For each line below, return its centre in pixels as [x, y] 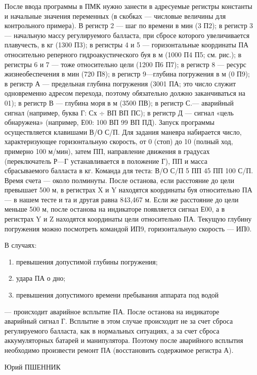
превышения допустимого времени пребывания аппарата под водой [117, 295]
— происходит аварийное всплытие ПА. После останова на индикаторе [112, 311]
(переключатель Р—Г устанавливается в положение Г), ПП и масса [106, 161]
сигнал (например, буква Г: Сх [51, 112]
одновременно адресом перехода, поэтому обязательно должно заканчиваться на [125, 93]
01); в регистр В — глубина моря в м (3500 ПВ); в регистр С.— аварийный [119, 102]
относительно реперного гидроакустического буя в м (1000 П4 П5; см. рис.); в [123, 54]
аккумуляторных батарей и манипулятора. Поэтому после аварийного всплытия [124, 340]
